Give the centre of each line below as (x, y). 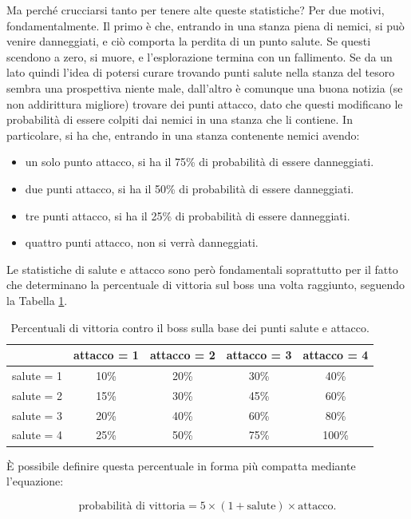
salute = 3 (38, 415)
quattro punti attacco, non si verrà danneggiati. (142, 242)
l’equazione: (35, 481)
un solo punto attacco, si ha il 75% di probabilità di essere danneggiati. (200, 162)
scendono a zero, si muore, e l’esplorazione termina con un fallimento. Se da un (200, 56)
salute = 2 (38, 395)
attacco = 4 (336, 355)
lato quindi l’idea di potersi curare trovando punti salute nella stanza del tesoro (201, 72)
